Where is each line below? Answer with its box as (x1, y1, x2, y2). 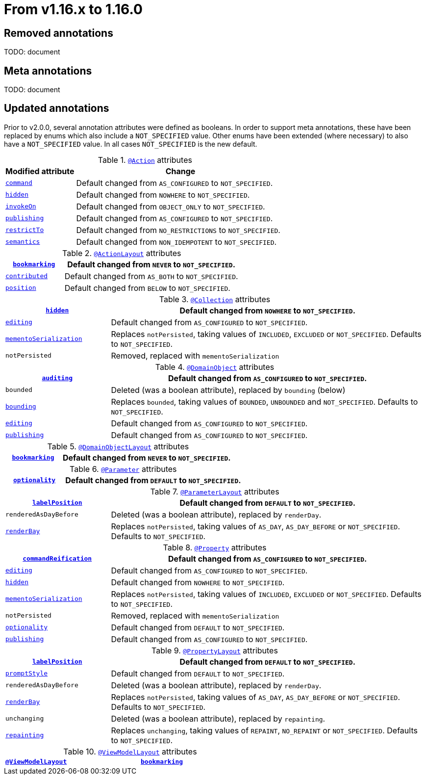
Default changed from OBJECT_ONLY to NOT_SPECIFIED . (76, 201, 265, 211)
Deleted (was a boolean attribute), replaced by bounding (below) (111, 385, 346, 395)
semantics (5, 238, 40, 246)
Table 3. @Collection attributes (159, 294, 271, 304)
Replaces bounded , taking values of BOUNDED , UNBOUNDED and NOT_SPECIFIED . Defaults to (111, 396, 418, 407)
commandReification (23, 555, 92, 563)
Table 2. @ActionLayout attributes (62, 248, 181, 258)
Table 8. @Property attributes (163, 542, 267, 552)
